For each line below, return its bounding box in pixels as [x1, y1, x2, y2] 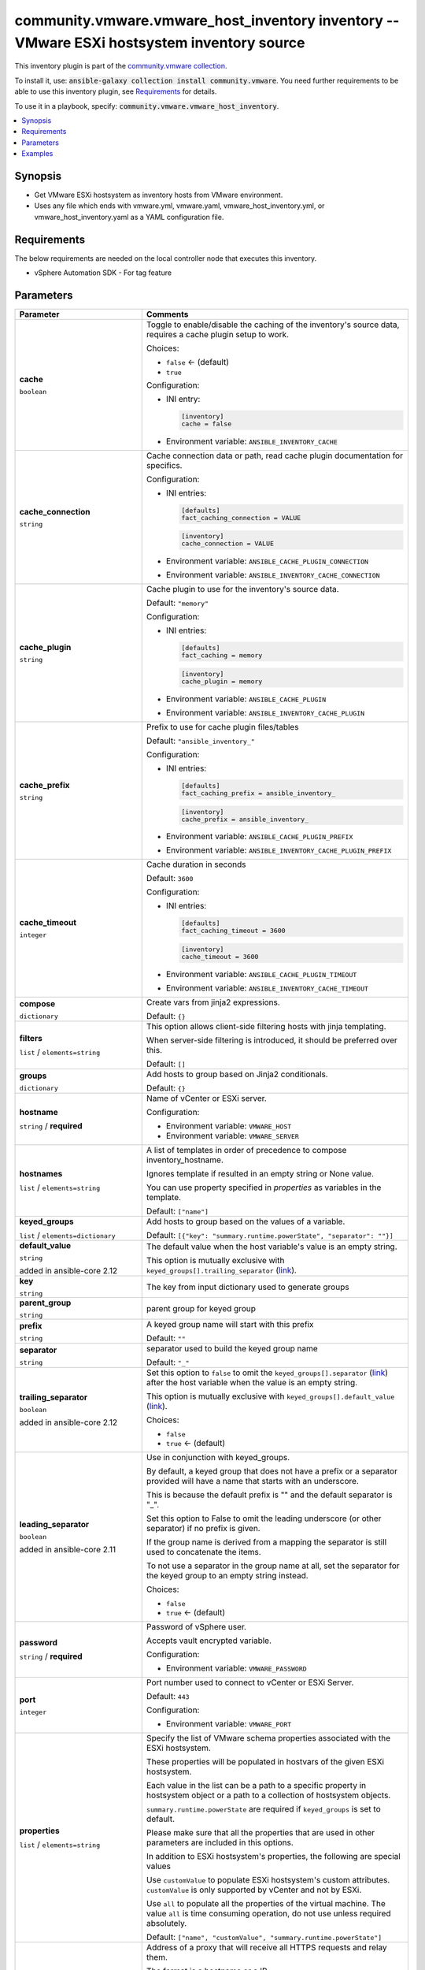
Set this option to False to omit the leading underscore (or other [146, 1513, 382, 1524]
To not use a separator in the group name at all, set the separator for [146, 1560, 401, 1571]
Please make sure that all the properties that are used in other [146, 1827, 375, 1838]
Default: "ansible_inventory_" [146, 735, 255, 746]
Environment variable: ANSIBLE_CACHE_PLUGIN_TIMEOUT [165, 969, 357, 979]
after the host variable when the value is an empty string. [146, 1377, 358, 1388]
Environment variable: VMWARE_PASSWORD [165, 1663, 307, 1674]
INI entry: [165, 393, 201, 404]
